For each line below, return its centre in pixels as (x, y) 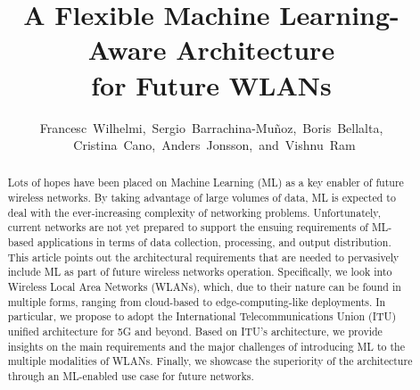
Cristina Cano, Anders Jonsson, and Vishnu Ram (214, 145)
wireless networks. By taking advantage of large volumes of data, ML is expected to (202, 198)
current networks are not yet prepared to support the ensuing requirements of (188, 227)
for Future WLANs (211, 84)
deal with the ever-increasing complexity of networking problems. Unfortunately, (194, 212)
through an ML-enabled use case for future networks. (131, 376)
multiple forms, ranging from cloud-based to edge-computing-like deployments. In (197, 301)
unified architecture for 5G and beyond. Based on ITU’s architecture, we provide (195, 332)
